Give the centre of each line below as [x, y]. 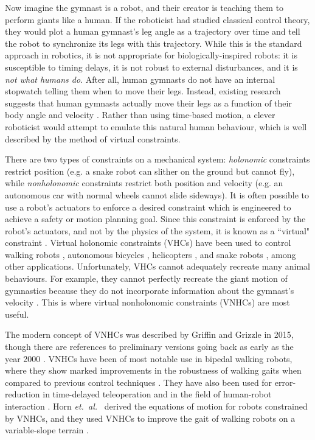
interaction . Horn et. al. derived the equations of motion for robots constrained [156, 406]
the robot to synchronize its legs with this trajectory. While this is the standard [154, 43]
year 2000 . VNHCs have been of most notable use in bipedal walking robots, [149, 358]
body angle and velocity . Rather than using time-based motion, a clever [140, 115]
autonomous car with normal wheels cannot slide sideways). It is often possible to [157, 194]
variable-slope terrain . [47, 430]
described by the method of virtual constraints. [93, 138]
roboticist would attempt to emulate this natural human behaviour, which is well [156, 126]
